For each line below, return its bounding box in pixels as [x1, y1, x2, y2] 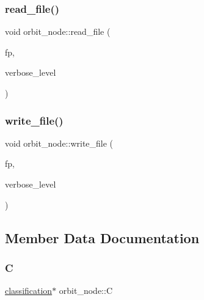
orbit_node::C [59, 284, 112, 297]
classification [5, 284, 53, 297]
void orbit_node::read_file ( [5, 25, 111, 38]
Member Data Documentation [5, 228, 200, 247]
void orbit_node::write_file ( [5, 136, 114, 149]
